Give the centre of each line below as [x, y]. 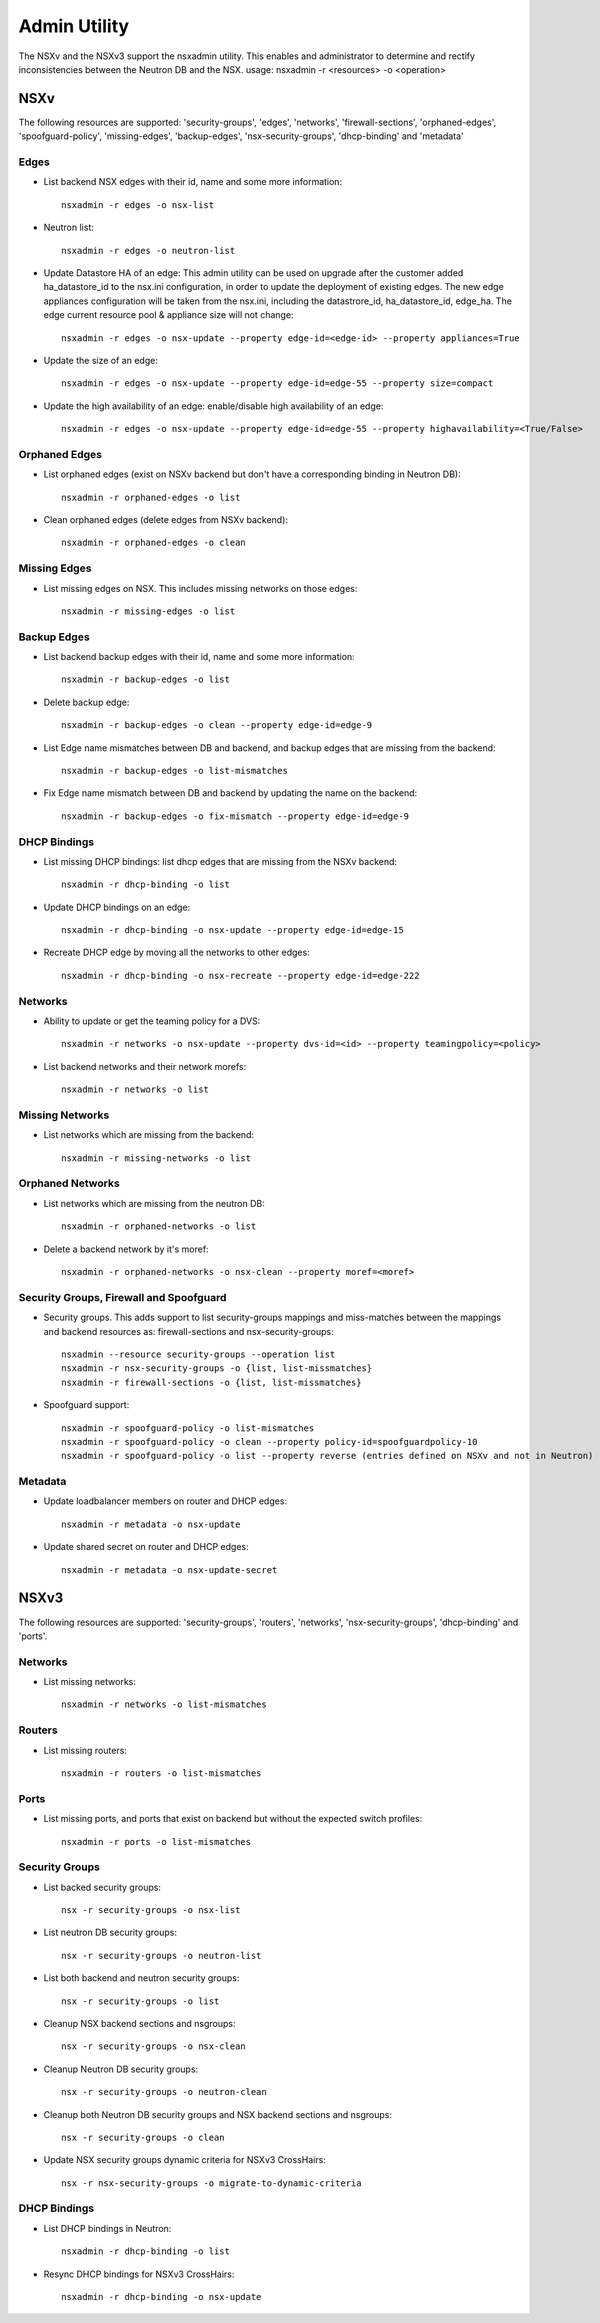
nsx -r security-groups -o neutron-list [161, 1955]
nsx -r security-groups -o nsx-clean [154, 2046]
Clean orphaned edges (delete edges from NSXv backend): [166, 519]
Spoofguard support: [86, 1405]
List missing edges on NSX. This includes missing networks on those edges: [200, 588]
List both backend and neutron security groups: [141, 1978]
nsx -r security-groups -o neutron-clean [164, 2092]
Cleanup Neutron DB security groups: [121, 2069]
